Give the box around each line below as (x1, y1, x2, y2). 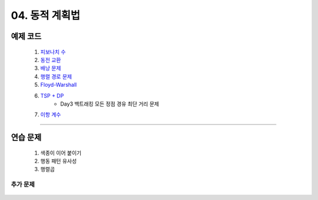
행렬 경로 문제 (40, 73, 72, 80)
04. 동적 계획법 (11, 9, 81, 22)
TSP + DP (40, 92, 64, 99)
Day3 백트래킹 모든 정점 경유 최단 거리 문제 (60, 100, 159, 107)
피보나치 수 (40, 48, 66, 55)
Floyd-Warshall (40, 81, 77, 88)
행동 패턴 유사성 (40, 158, 77, 165)
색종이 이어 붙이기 (40, 149, 82, 156)
